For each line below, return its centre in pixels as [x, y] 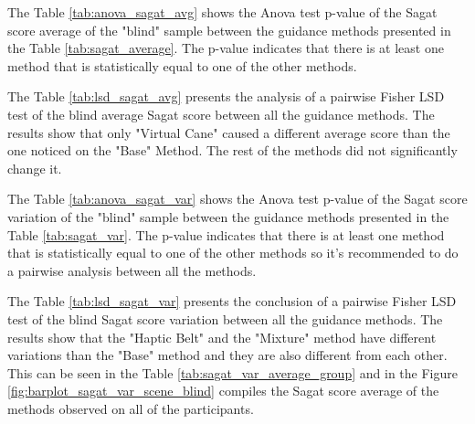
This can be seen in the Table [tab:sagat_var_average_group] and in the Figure [232, 372]
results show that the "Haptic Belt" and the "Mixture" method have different [222, 337]
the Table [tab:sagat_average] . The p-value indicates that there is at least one [226, 48]
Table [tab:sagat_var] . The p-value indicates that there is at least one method [226, 234]
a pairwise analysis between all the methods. [132, 270]
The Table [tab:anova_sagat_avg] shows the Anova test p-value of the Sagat [222, 12]
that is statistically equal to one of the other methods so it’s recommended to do [233, 253]
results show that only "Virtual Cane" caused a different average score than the [229, 132]
